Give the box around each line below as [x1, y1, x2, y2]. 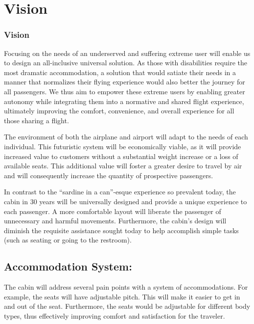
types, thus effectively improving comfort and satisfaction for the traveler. [4, 310, 225, 321]
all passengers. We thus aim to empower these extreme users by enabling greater [4, 86, 245, 96]
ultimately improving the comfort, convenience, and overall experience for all [4, 106, 234, 116]
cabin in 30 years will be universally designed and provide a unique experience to [4, 196, 247, 206]
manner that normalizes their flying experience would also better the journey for [4, 77, 245, 87]
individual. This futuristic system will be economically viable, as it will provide [4, 141, 241, 151]
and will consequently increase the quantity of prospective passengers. [4, 170, 213, 180]
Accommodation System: [4, 259, 132, 274]
